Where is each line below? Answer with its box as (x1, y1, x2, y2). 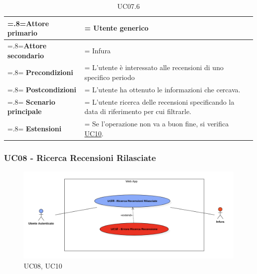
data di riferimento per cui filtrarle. (84, 106, 191, 117)
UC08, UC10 (24, 260, 62, 271)
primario (7, 28, 38, 38)
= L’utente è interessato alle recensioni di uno (84, 62, 224, 73)
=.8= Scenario (7, 96, 55, 107)
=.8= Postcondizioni (7, 84, 77, 94)
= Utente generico (84, 23, 149, 33)
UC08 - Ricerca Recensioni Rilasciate (4, 151, 156, 163)
